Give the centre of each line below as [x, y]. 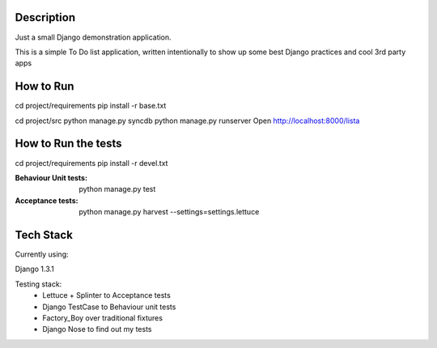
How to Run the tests [68, 144]
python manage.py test [117, 189]
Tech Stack [44, 235]
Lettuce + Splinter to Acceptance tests [107, 295]
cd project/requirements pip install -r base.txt [91, 106]
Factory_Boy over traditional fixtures [103, 318]
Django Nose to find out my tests [97, 329]
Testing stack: [38, 284]
